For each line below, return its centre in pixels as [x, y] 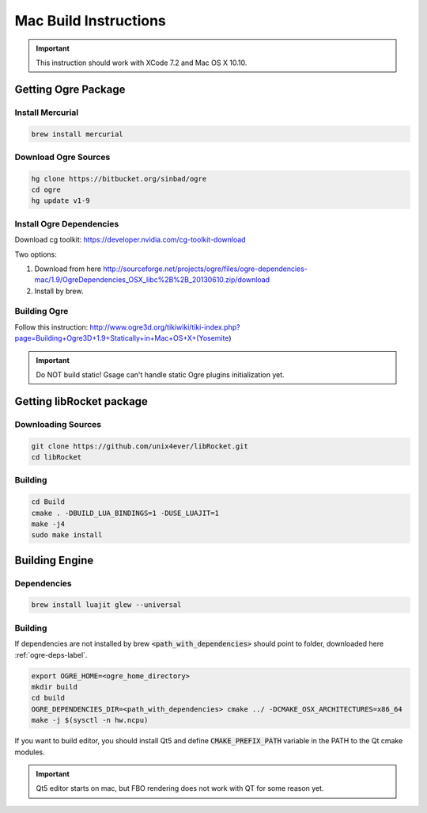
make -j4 [48, 524]
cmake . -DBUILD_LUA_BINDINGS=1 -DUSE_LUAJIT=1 [125, 513]
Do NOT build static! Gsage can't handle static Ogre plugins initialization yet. [160, 375]
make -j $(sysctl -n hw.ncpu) [90, 720]
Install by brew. [59, 291]
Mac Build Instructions [90, 21]
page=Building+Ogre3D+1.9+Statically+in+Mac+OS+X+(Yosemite [122, 338]
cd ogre [46, 190]
